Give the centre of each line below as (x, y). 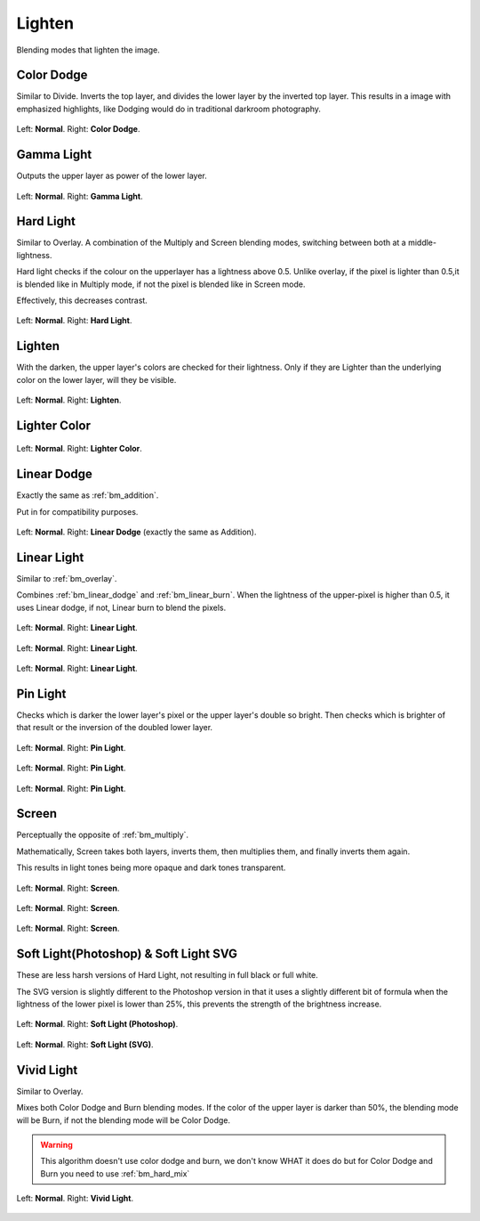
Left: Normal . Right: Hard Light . (74, 321)
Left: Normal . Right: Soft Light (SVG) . (85, 1044)
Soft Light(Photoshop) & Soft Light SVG (127, 954)
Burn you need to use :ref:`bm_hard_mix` (115, 1173)
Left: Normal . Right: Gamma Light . (80, 196)
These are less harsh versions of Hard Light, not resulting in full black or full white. (168, 975)
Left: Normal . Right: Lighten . (69, 400)
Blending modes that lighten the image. (88, 50)
